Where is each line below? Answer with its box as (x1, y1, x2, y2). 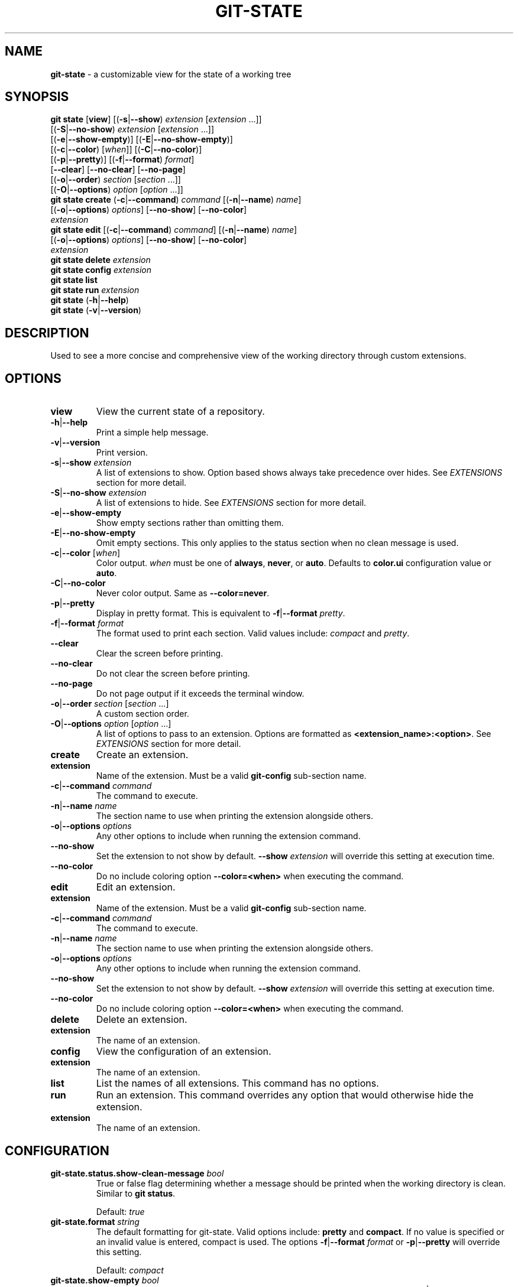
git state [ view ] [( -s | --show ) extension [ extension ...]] (50, 114, 262, 125)
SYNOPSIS (5, 89, 69, 105)
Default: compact (96, 1265, 164, 1275)
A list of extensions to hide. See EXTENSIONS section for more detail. (96, 498, 367, 508)
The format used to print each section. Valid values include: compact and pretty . (96, 628, 410, 639)
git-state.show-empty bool (50, 1275, 159, 1285)
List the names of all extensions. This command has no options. (96, 1077, 379, 1090)
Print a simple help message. (96, 427, 209, 438)
